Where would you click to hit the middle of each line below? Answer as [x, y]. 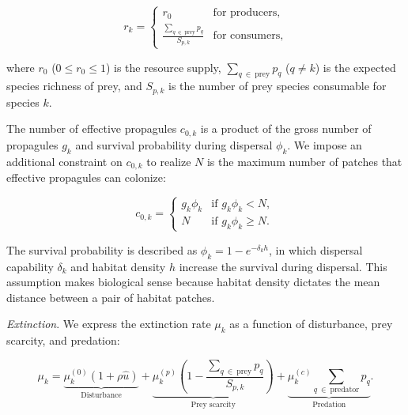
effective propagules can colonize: [86, 177]
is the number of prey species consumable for [278, 86]
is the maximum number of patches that [304, 161]
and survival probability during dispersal [174, 144]
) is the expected [355, 67]
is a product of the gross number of [286, 128]
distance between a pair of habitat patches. [111, 297]
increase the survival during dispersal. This [283, 266]
